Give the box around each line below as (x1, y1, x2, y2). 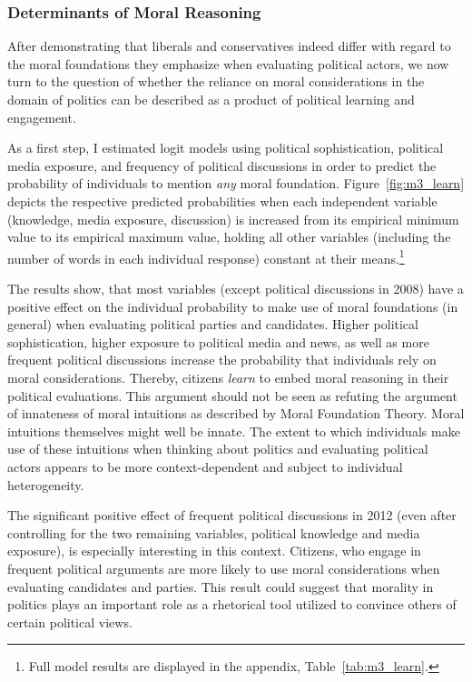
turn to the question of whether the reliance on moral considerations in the (7, 72, 425, 91)
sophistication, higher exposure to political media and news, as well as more (7, 332, 429, 351)
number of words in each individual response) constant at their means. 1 (7, 246, 405, 267)
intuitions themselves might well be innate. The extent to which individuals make (7, 421, 460, 440)
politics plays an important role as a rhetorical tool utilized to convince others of (7, 595, 457, 614)
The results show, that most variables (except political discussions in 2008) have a (7, 279, 464, 297)
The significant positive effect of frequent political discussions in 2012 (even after (7, 506, 457, 525)
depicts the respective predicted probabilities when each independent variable (7, 191, 438, 210)
